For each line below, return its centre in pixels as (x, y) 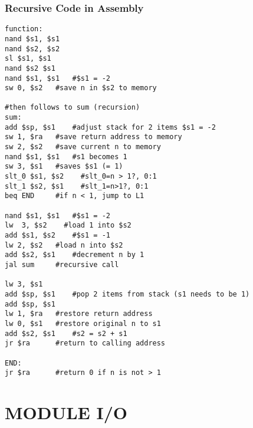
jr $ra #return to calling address (85, 343)
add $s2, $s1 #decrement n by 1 (75, 255)
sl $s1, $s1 (28, 59)
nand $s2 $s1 (30, 68)
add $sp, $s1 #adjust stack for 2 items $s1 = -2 (110, 127)
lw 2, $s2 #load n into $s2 (64, 245)
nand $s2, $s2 (32, 49)
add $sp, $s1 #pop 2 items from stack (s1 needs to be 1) (127, 294)
